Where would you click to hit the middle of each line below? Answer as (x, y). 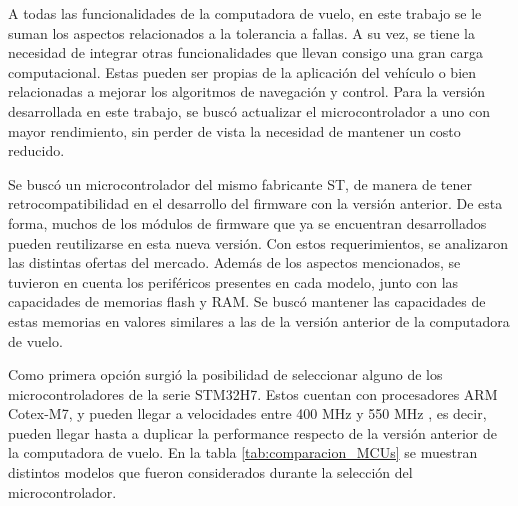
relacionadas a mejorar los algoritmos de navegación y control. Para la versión (247, 91)
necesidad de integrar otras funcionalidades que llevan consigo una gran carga (245, 52)
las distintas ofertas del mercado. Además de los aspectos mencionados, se (234, 262)
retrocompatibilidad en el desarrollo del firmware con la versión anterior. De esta (255, 203)
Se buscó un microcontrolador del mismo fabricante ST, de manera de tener (240, 183)
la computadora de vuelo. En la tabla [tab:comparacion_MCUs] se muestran (243, 452)
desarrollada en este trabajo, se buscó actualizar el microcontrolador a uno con (249, 110)
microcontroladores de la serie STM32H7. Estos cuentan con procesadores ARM (253, 393)
